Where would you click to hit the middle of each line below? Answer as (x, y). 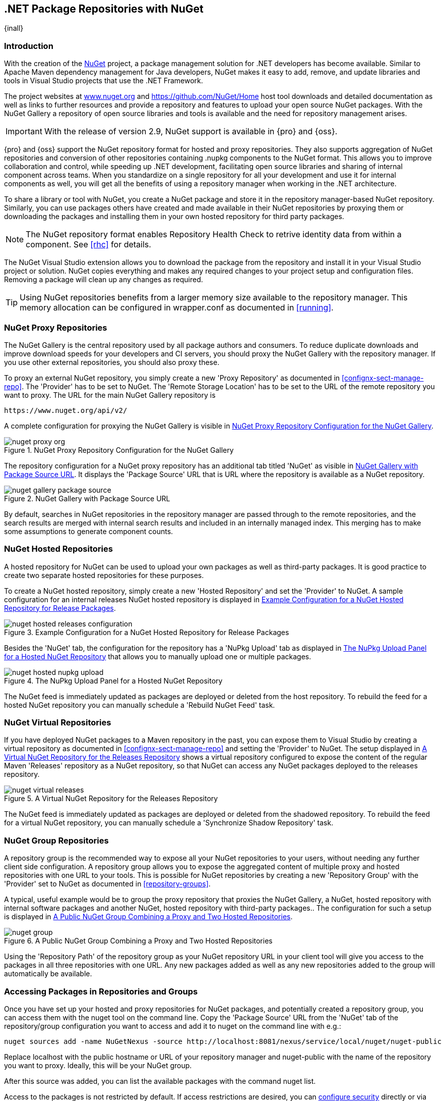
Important (24, 132)
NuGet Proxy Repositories (56, 327)
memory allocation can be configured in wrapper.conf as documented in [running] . (177, 308)
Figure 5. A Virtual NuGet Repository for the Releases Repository (111, 799)
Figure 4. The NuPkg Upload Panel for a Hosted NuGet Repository (113, 680)
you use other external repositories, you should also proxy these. (112, 362)
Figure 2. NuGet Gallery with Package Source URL (87, 498)
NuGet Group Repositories (56, 840)
